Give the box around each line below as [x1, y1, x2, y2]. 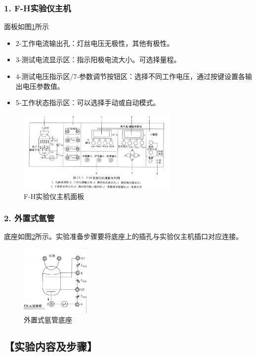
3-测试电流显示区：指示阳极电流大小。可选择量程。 [15, 54, 181, 65]
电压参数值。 [22, 80, 64, 91]
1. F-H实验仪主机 [4, 1, 71, 14]
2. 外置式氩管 [4, 212, 55, 224]
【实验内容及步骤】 [4, 339, 97, 354]
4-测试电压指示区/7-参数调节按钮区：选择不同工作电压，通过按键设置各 [15, 71, 246, 81]
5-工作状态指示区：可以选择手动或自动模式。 [15, 97, 160, 108]
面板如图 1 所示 [4, 21, 49, 32]
